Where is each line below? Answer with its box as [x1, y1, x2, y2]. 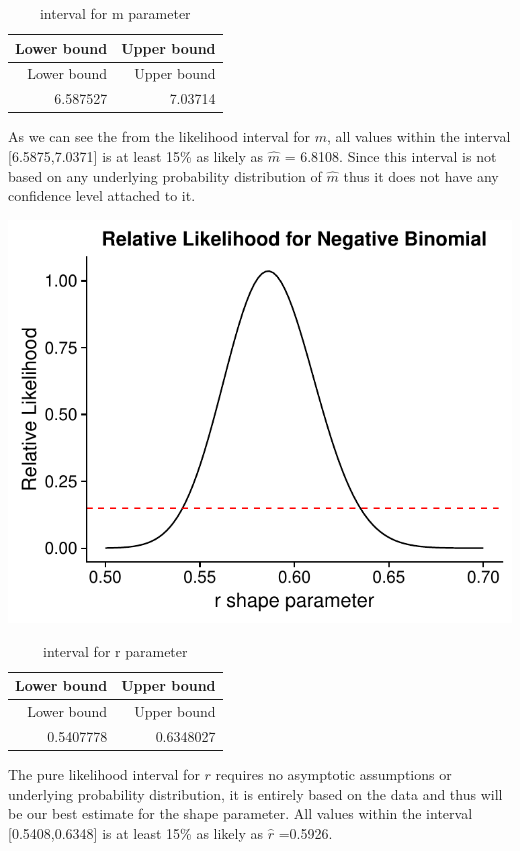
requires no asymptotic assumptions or [215, 763, 452, 784]
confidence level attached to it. [8, 185, 196, 206]
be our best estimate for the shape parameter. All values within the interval [8, 803, 473, 824]
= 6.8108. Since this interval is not [284, 145, 497, 166]
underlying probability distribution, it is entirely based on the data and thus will [8, 783, 503, 804]
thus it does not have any [343, 165, 499, 186]
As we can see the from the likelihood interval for [8, 126, 311, 147]
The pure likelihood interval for [8, 763, 200, 784]
